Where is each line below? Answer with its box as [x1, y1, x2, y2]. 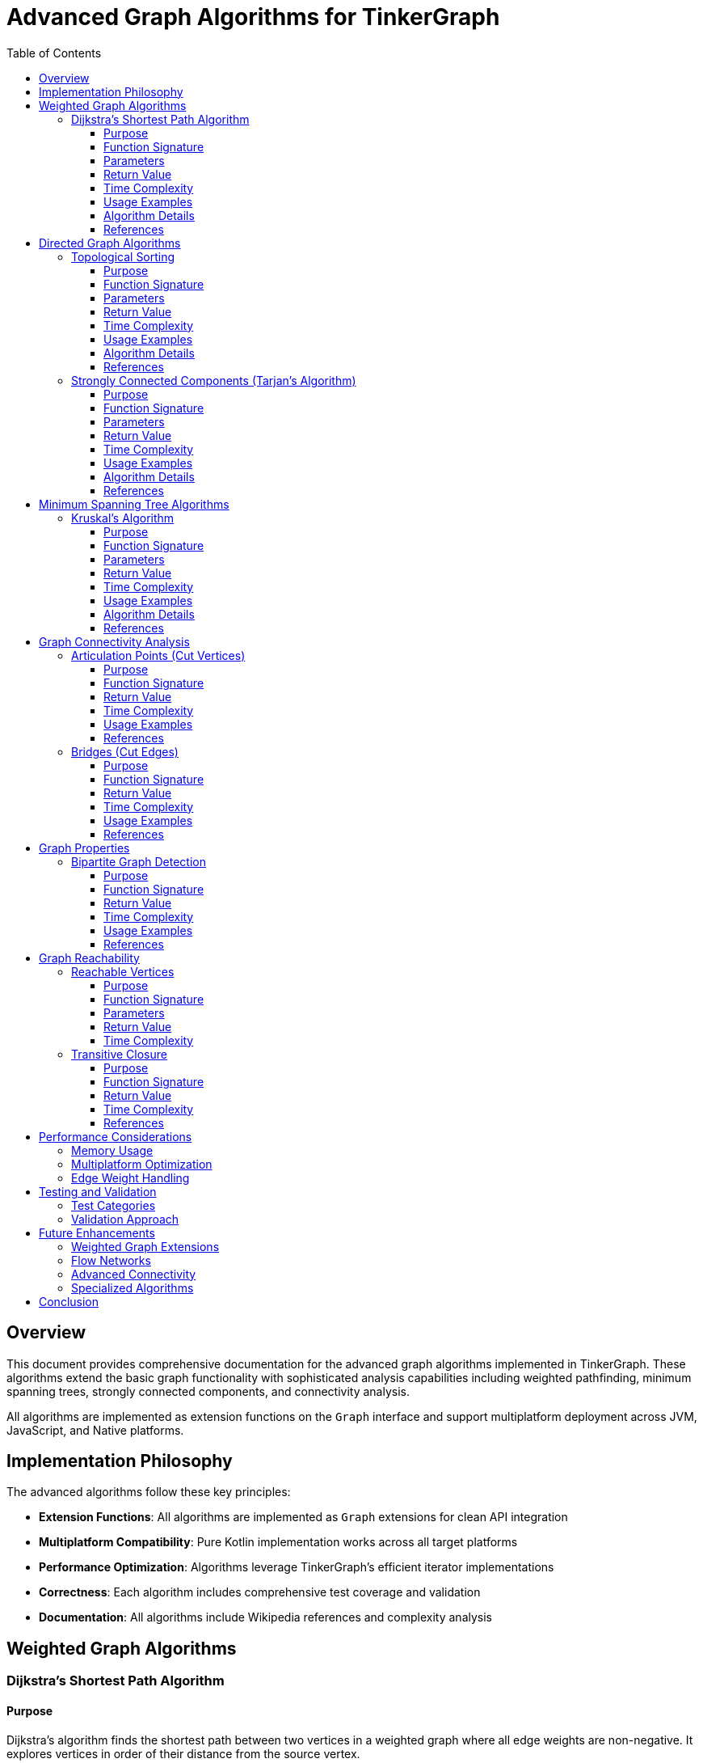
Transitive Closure [71, 1046, 167, 1061]
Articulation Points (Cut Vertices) [71, 648, 246, 662]
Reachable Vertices [71, 964, 175, 979]
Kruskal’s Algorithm [71, 510, 175, 525]
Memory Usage [71, 1143, 154, 1157]
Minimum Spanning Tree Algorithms [39, 497, 229, 511]
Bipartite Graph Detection [71, 854, 206, 869]
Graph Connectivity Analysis [39, 634, 190, 649]
